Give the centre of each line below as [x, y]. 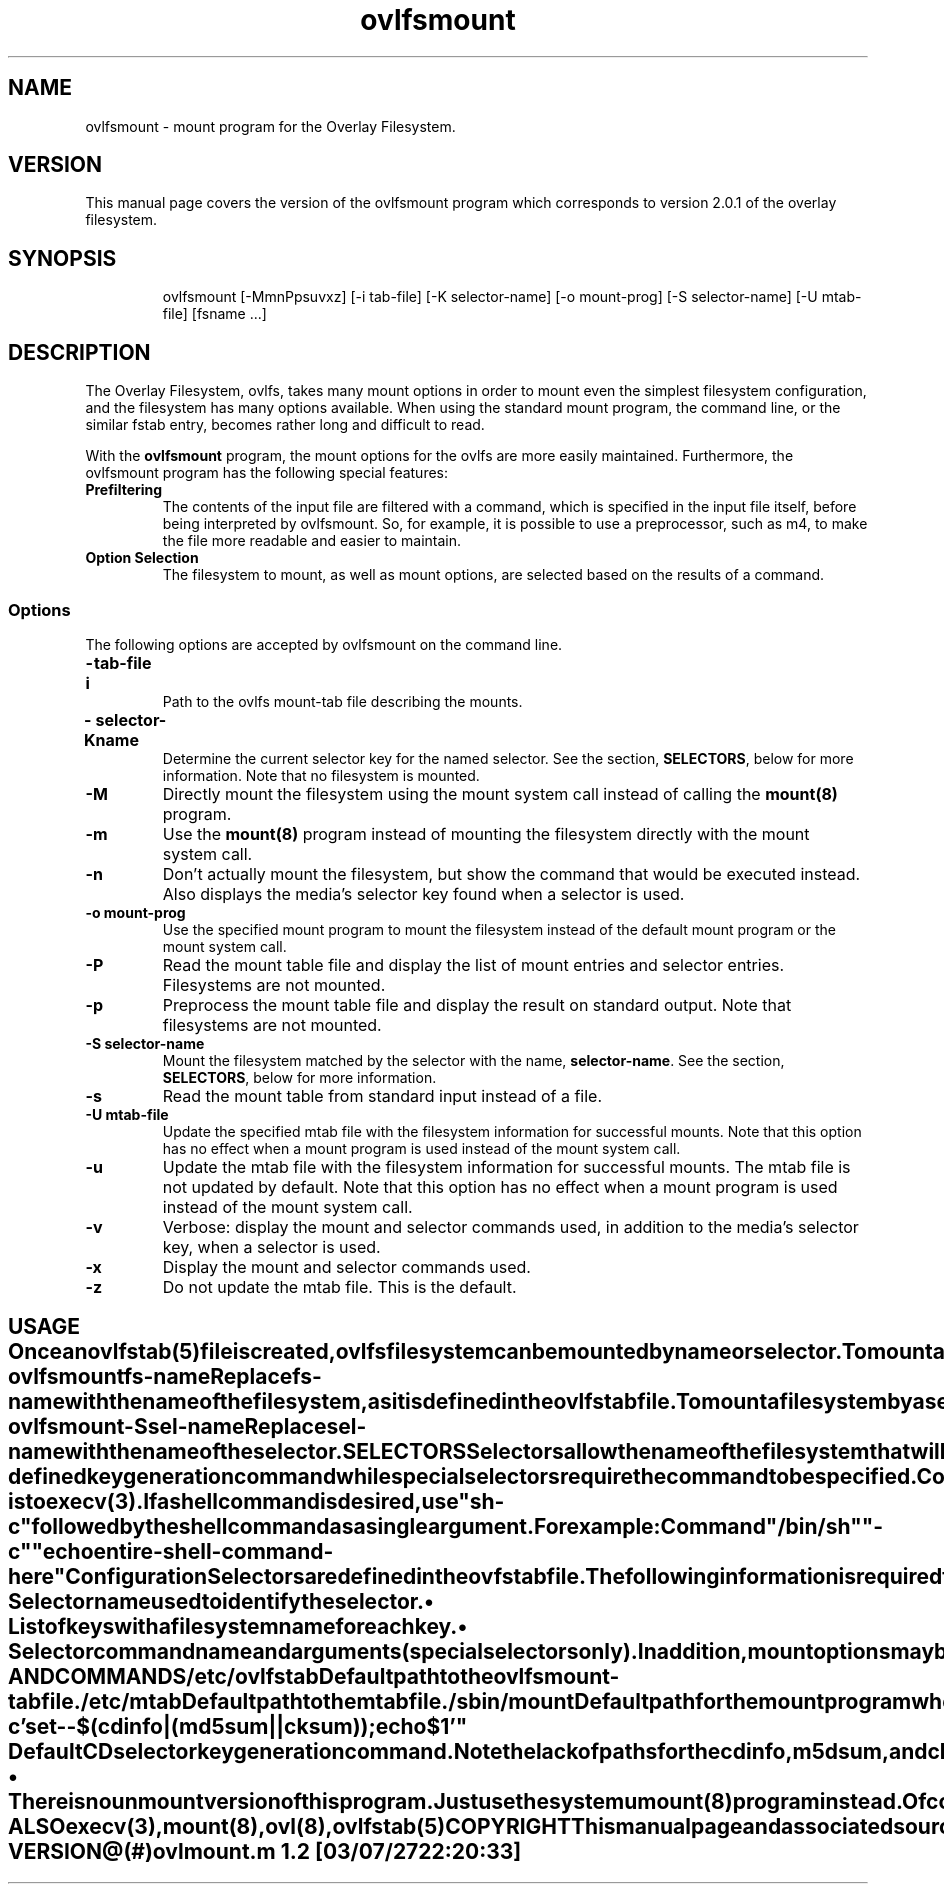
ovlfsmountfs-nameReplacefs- [165, 1377]
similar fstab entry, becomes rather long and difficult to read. [285, 425]
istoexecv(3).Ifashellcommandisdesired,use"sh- [256, 1502]
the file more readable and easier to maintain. [312, 541]
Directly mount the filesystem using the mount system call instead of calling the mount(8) [500, 793]
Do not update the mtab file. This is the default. [339, 1286]
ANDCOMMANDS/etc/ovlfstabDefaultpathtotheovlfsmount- [314, 1677]
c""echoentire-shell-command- [171, 1552]
